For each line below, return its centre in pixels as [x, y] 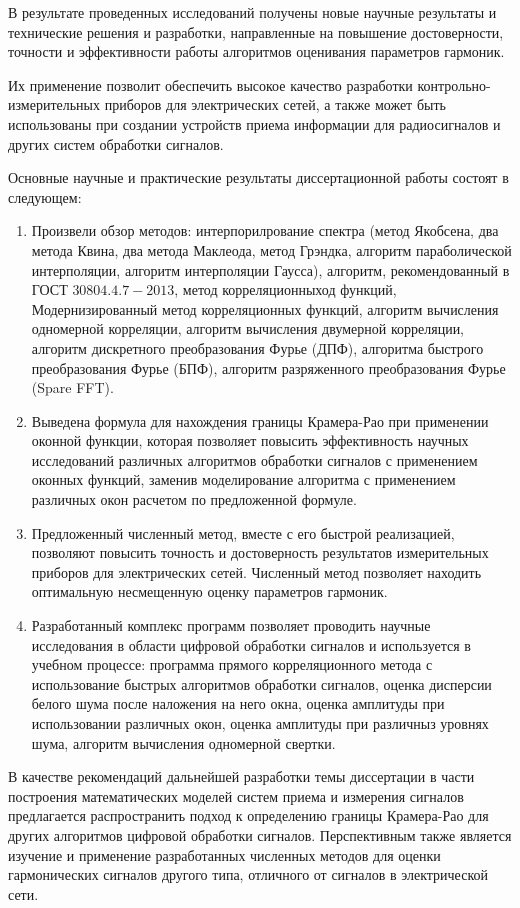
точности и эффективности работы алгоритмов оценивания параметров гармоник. [256, 51]
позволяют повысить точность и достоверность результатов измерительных [260, 552]
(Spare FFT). [72, 387]
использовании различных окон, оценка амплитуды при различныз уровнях [260, 723]
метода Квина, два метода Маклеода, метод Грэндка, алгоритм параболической [271, 249]
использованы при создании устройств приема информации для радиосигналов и [254, 123]
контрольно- [454, 84]
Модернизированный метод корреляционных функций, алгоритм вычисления [265, 308]
